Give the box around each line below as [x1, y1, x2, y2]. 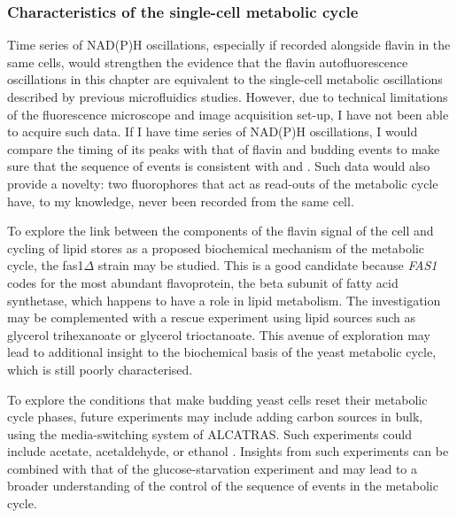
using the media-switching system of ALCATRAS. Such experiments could [7, 424, 412, 443]
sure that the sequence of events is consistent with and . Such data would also [7, 157, 430, 175]
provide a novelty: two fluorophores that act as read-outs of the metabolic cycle [7, 174, 438, 192]
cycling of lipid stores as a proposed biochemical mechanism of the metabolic [7, 238, 424, 257]
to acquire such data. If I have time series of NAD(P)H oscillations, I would [7, 122, 418, 141]
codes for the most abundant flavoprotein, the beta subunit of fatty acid [7, 273, 399, 291]
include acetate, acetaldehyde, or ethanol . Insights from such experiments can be [7, 442, 449, 460]
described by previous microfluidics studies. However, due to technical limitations [7, 88, 448, 105]
